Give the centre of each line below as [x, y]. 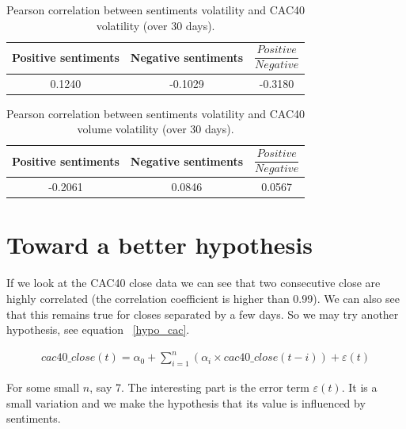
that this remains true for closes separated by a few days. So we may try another [203, 314]
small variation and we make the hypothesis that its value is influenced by [186, 402]
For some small [43, 387]
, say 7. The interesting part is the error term [199, 387]
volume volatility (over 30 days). [156, 129]
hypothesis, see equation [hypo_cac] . [98, 329]
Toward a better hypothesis [159, 245]
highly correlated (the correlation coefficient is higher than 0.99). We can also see [203, 298]
